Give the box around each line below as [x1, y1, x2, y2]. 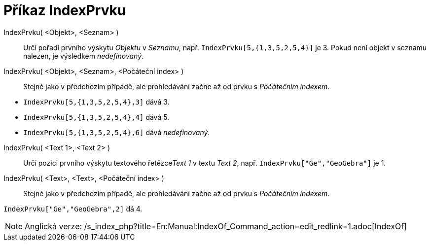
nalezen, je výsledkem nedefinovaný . [23, 51, 144, 60]
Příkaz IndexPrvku [3, 2, 126, 19]
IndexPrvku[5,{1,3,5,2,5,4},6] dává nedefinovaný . [23, 128, 210, 137]
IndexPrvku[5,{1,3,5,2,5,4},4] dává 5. [23, 112, 170, 121]
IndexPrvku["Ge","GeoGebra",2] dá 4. [3, 204, 143, 213]
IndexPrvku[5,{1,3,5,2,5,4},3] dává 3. [23, 97, 170, 106]
